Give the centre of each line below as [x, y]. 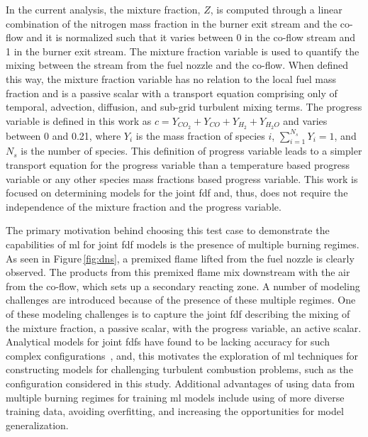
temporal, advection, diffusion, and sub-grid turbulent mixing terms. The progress [184, 107]
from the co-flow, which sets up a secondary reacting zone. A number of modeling [183, 286]
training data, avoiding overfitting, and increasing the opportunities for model [175, 411]
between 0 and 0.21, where [63, 135]
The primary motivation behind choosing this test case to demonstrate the [168, 230]
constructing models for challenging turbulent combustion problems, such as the [179, 369]
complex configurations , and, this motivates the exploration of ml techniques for [182, 355]
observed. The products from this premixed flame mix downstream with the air [178, 272]
